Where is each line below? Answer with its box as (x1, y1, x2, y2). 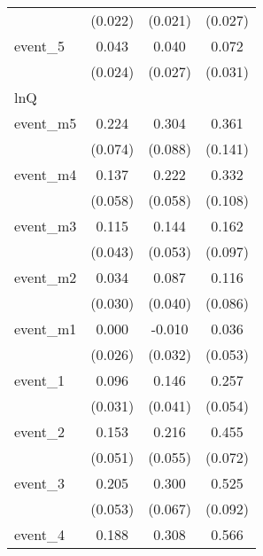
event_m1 (14, 318, 77, 339)
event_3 (14, 473, 65, 493)
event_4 (14, 524, 65, 544)
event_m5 (14, 113, 77, 133)
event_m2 (14, 267, 77, 287)
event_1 (14, 370, 65, 390)
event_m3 (14, 215, 77, 236)
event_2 (14, 421, 65, 442)
